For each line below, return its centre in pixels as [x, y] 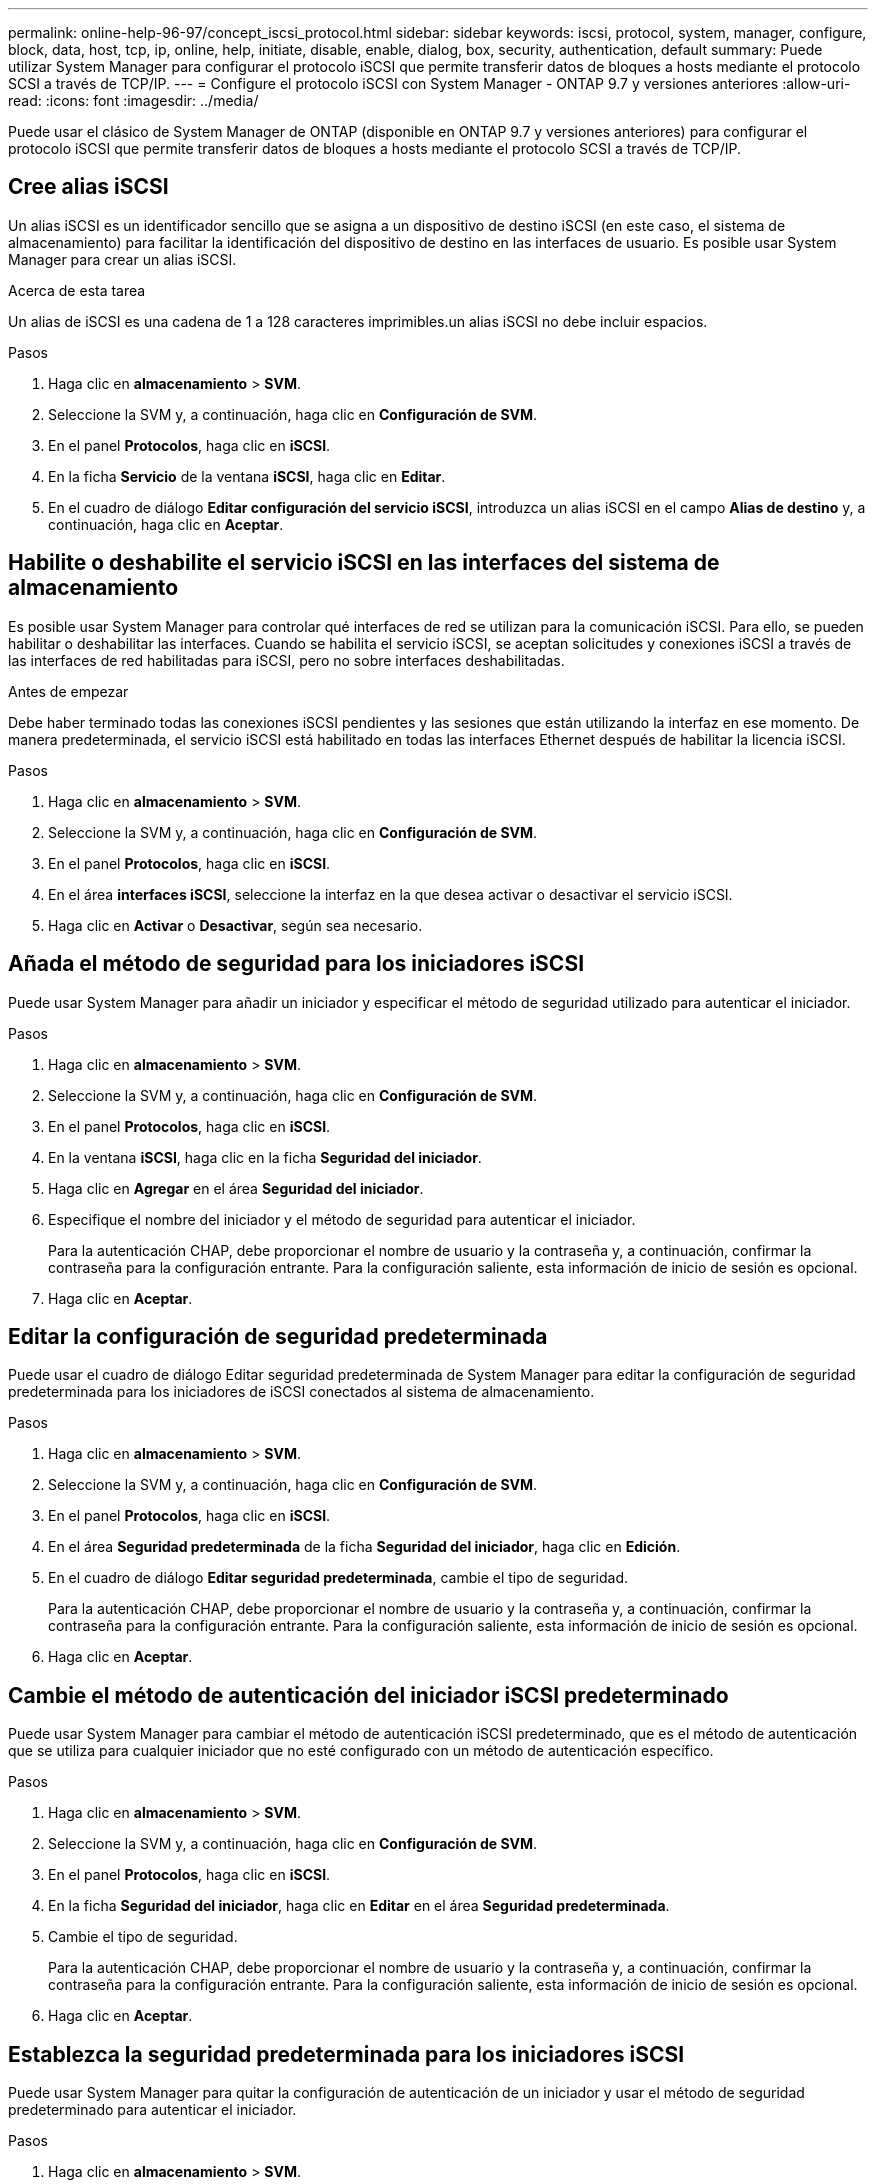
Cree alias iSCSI [88, 187]
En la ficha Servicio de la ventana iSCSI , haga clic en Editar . [247, 476]
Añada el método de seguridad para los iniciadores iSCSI [296, 964]
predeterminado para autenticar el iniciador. [152, 2110]
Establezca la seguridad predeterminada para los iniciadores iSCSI [346, 2054]
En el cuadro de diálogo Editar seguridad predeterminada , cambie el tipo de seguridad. [338, 1578]
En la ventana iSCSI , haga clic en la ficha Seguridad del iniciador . [265, 1157]
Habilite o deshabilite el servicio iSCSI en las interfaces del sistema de [364, 563]
